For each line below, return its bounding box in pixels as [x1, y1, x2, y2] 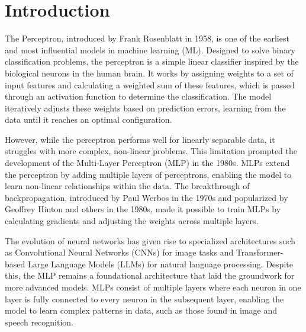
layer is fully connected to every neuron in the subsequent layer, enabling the [5, 292, 284, 305]
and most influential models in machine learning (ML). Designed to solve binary [5, 43, 295, 56]
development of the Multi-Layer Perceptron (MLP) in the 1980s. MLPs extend [5, 157, 290, 169]
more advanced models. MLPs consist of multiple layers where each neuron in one [5, 281, 301, 293]
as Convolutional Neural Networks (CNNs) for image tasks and [5, 246, 234, 258]
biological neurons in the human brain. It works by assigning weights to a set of [5, 66, 294, 79]
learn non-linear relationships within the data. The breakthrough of [5, 180, 250, 192]
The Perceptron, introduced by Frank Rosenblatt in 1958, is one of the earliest [5, 32, 289, 44]
